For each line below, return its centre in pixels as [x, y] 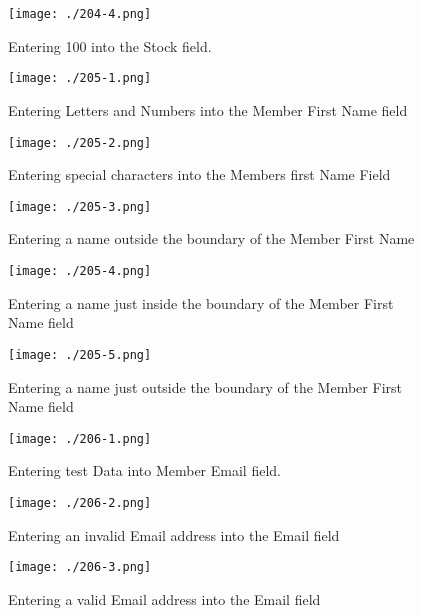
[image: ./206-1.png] [80, 438]
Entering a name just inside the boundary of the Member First [201, 302]
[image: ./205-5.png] [80, 354]
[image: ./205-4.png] [80, 271]
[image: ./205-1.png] [80, 78]
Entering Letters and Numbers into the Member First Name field [208, 109]
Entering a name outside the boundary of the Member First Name [211, 238]
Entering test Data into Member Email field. [144, 470]
